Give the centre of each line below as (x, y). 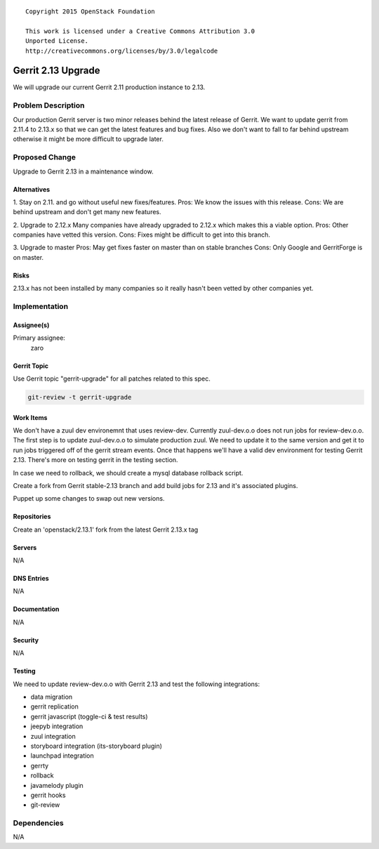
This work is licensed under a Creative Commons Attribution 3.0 (140, 31)
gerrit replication (54, 706)
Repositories (32, 517)
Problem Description (49, 105)
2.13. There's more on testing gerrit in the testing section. (95, 460)
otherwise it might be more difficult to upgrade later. (88, 139)
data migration (52, 697)
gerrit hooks (48, 795)
